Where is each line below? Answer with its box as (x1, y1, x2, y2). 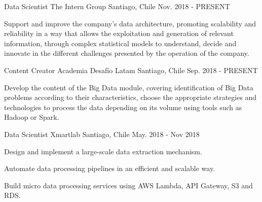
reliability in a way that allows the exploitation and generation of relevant (4, 28, 234, 39)
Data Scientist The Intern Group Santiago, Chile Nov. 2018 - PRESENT (4, 1, 230, 11)
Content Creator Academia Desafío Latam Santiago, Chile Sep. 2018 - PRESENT (4, 64, 258, 75)
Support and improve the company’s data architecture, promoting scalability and (4, 18, 256, 28)
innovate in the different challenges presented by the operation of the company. (4, 48, 249, 58)
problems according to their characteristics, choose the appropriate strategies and (4, 92, 257, 103)
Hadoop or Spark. (4, 112, 59, 122)
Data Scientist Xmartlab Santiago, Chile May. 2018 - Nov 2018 (4, 128, 200, 139)
